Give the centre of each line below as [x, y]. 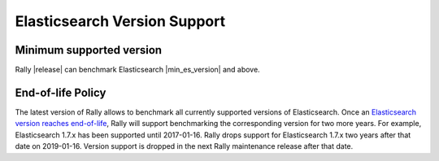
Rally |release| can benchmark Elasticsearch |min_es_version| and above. [137, 70]
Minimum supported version [89, 50]
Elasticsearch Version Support [120, 21]
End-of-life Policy [61, 92]
